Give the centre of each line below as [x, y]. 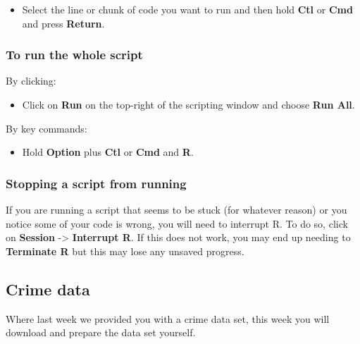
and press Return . [63, 23]
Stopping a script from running [96, 183]
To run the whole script [74, 55]
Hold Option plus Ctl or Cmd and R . [108, 152]
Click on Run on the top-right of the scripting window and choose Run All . [188, 104]
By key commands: [46, 128]
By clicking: [31, 81]
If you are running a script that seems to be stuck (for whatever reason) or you [176, 209]
